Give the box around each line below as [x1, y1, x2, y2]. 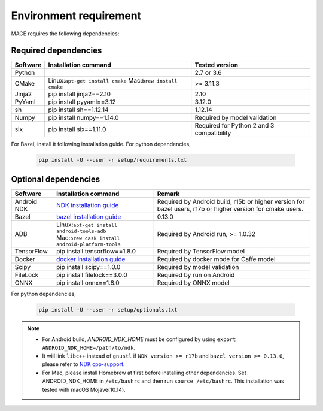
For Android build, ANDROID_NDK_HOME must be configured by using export [42, 336, 236, 343]
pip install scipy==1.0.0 [56, 262, 121, 271]
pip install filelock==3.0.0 [56, 270, 128, 279]
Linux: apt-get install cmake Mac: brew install [48, 77, 178, 85]
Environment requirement [11, 9, 142, 22]
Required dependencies [11, 46, 102, 56]
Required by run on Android [157, 270, 235, 279]
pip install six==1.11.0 [48, 125, 106, 134]
